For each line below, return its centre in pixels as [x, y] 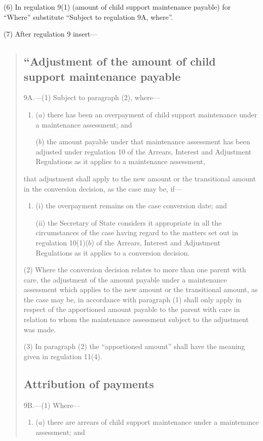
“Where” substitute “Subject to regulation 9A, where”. [88, 17]
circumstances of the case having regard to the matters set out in [137, 232]
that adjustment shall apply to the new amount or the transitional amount [140, 178]
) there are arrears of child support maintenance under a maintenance [151, 422]
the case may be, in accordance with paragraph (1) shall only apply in [133, 299]
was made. [40, 329]
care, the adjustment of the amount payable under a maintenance [125, 279]
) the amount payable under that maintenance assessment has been [146, 141]
